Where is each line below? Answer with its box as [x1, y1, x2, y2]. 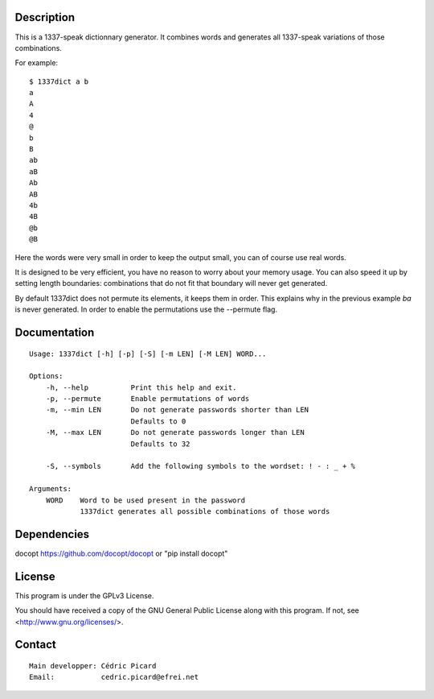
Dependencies [14, 527, 90, 541]
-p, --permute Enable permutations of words [45, 395, 250, 403]
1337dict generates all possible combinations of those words [80, 507, 330, 515]
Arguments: [29, 484, 72, 494]
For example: [14, 58, 59, 68]
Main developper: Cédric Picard [29, 661, 157, 670]
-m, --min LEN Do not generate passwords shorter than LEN [45, 405, 309, 415]
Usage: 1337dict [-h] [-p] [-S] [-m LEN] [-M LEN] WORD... [29, 349, 267, 358]
